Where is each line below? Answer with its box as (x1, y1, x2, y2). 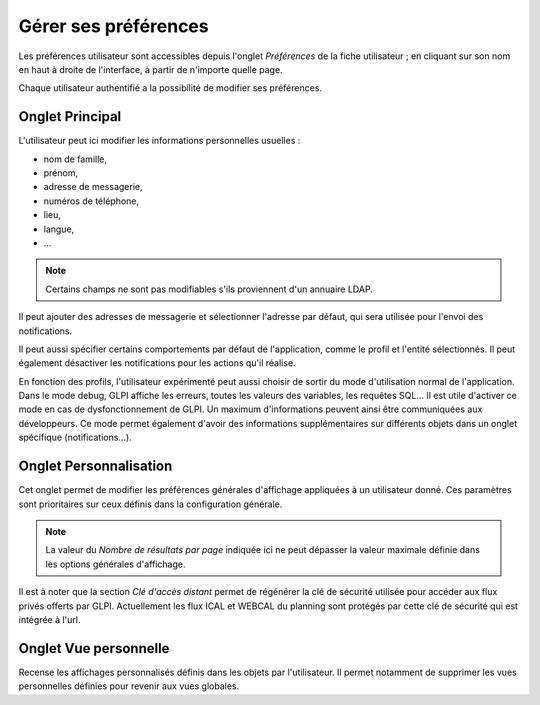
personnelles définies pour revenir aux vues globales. (18, 680, 240, 692)
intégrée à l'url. (18, 613, 81, 625)
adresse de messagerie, (43, 181, 143, 193)
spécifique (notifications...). (18, 431, 132, 444)
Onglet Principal (18, 108, 122, 125)
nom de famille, (43, 153, 107, 165)
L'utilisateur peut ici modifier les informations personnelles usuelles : (18, 135, 301, 147)
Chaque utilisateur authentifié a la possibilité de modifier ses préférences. (18, 82, 323, 94)
